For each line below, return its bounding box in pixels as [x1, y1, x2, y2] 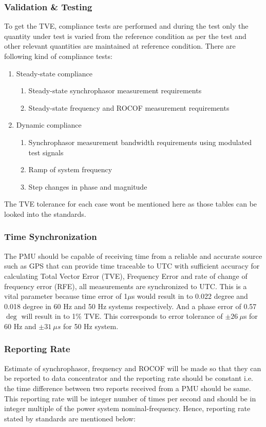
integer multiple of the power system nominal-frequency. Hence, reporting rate [4, 403, 251, 414]
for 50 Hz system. [63, 320, 119, 331]
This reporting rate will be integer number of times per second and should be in [4, 393, 256, 403]
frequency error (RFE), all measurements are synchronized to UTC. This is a [4, 280, 247, 291]
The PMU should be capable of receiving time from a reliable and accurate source [4, 250, 262, 261]
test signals [28, 147, 64, 157]
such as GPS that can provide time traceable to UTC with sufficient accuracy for [4, 260, 260, 271]
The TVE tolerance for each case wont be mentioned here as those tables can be [4, 198, 257, 209]
